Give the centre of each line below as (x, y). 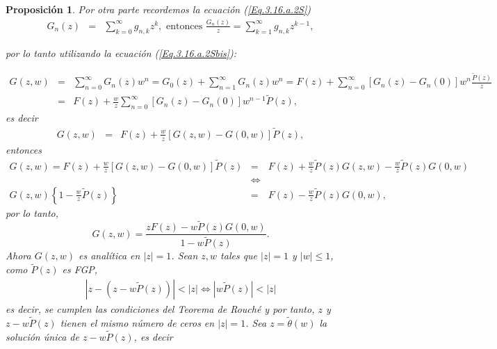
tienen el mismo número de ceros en (137, 322)
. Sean (185, 255)
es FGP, (80, 269)
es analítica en (109, 255)
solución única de (42, 336)
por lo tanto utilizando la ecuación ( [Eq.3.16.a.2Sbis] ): (121, 52)
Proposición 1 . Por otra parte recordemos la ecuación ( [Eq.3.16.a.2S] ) (158, 9)
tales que (239, 255)
